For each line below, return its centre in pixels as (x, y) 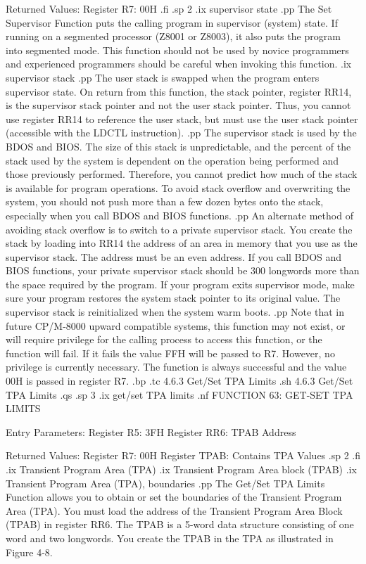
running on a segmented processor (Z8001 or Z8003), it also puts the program (173, 36)
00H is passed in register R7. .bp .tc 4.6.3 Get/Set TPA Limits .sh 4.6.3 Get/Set (179, 381)
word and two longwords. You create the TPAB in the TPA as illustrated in (170, 538)
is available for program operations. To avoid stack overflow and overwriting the (178, 187)
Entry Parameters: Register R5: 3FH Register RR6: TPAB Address (151, 431)
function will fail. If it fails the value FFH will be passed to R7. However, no (170, 353)
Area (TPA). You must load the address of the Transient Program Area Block (174, 510)
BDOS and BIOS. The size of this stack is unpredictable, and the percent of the (178, 146)
